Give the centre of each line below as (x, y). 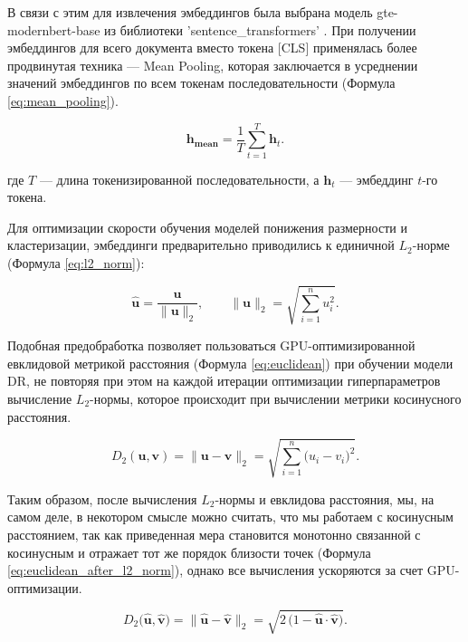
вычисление (40, 398)
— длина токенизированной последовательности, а (179, 179)
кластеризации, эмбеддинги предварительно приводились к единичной (201, 245)
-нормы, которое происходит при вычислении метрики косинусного (276, 398)
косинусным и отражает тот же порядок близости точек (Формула (189, 552)
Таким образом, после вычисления (102, 498)
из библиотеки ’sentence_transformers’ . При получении (260, 29)
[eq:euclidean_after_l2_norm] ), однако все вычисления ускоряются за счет (215, 570)
